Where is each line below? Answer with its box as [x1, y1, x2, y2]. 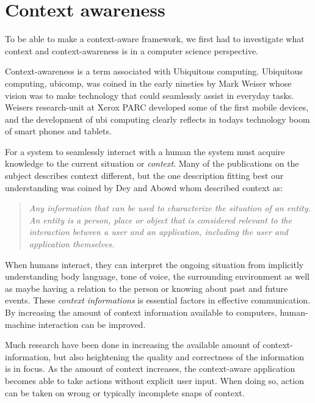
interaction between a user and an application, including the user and [29, 225, 288, 238]
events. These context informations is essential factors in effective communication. [5, 294, 310, 307]
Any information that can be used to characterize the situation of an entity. [29, 201, 311, 214]
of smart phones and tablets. [5, 125, 112, 137]
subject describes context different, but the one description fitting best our [5, 169, 284, 182]
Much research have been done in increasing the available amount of [5, 338, 260, 351]
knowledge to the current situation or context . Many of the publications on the [5, 157, 299, 170]
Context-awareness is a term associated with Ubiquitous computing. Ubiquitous [5, 65, 303, 78]
